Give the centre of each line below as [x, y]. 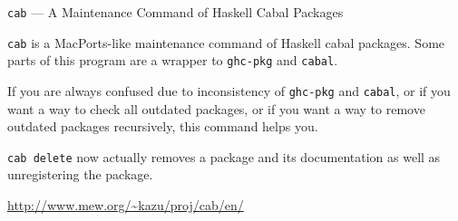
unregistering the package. [80, 174]
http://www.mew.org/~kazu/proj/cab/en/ [126, 205]
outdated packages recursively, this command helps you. [163, 126]
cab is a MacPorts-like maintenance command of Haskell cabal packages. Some [226, 42]
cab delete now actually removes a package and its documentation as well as [224, 156]
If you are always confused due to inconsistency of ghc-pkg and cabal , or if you [229, 90]
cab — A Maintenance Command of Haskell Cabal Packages [175, 12]
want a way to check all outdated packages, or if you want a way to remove [216, 108]
